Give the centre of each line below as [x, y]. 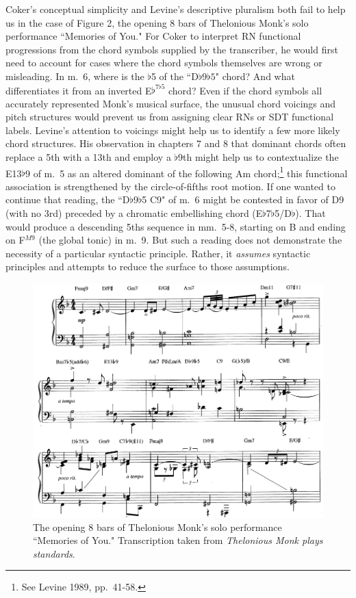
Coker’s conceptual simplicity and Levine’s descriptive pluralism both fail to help [176, 9]
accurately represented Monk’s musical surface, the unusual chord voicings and [171, 103]
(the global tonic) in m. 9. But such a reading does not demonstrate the [190, 240]
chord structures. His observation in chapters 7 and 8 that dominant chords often [176, 143]
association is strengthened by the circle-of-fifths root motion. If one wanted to [170, 186]
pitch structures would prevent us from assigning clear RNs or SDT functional [170, 117]
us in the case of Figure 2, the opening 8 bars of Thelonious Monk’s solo [157, 22]
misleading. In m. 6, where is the [75, 76]
